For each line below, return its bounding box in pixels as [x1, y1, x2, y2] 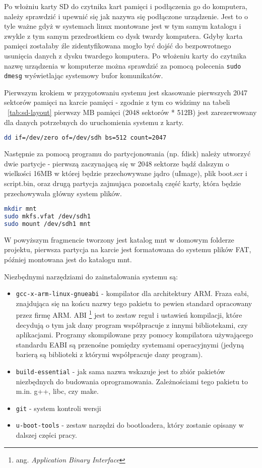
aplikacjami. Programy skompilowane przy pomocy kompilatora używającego [16, 329, 253, 340]
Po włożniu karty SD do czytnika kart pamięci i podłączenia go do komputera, [4, 1, 247, 11]
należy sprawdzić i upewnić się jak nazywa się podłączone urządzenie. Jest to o [4, 11, 248, 21]
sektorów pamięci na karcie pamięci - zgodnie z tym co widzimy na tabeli [4, 97, 230, 107]
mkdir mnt [4, 205, 37, 213]
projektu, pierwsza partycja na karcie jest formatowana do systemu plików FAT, [4, 244, 251, 255]
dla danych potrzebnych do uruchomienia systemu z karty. [4, 116, 184, 127]
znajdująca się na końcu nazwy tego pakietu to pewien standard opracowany [16, 298, 252, 308]
